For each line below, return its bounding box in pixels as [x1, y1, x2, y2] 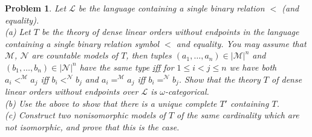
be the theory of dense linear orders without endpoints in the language [41, 25, 299, 38]
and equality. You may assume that [176, 37, 307, 49]
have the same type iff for [79, 60, 174, 73]
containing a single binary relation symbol [5, 37, 160, 49]
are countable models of [31, 49, 119, 62]
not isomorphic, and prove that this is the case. [5, 120, 180, 133]
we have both [229, 60, 277, 73]
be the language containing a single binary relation [78, 2, 265, 14]
